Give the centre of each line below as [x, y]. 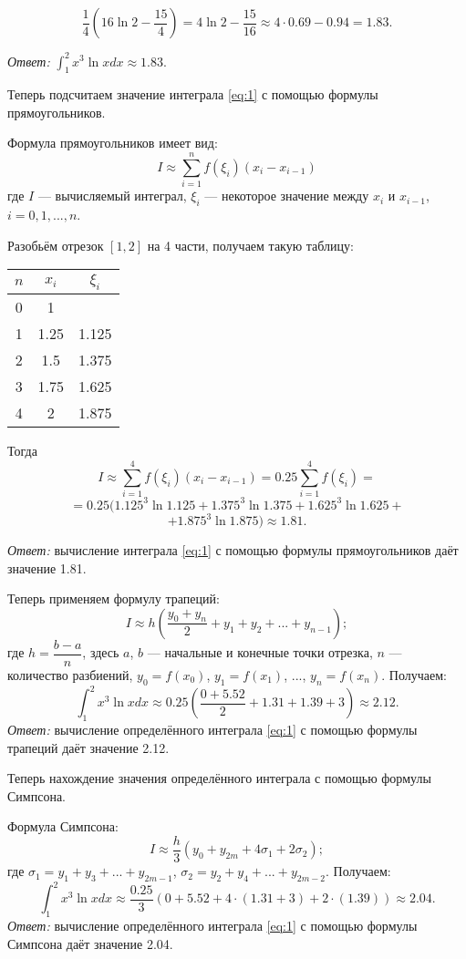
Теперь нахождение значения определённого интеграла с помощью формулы [219, 778]
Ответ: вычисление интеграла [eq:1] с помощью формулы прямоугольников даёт [233, 550]
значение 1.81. [47, 567]
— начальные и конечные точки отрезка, [260, 652]
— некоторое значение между [287, 196]
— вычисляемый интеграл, [112, 196]
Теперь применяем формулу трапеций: [114, 598]
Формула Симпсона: [63, 826]
